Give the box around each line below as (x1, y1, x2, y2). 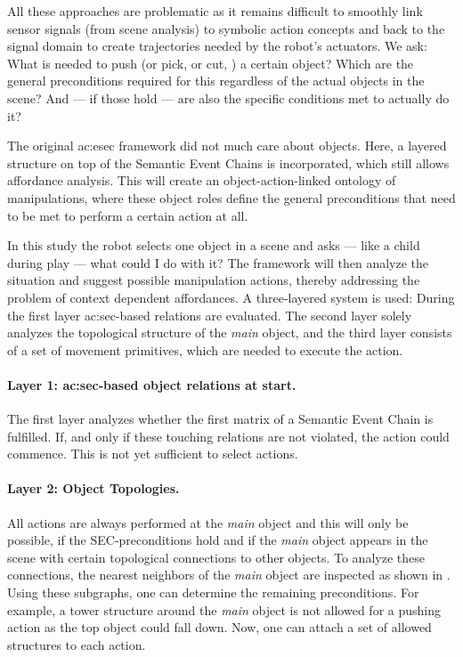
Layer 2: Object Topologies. (7, 479, 180, 498)
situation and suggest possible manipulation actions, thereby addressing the (7, 271, 420, 289)
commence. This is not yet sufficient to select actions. (7, 444, 298, 463)
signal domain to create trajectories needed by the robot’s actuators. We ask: (7, 36, 427, 55)
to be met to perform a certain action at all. (7, 206, 248, 224)
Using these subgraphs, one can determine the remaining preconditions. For (7, 583, 419, 602)
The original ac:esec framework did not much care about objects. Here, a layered (7, 136, 447, 155)
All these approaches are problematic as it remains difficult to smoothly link (7, 2, 423, 20)
